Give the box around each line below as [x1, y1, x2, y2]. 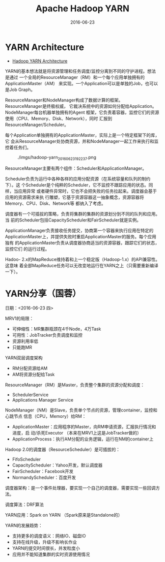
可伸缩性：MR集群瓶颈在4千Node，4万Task [12, 326, 102, 332]
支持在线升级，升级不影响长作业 [12, 539, 77, 545]
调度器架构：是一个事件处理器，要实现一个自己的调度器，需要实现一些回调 [5, 485, 156, 491]
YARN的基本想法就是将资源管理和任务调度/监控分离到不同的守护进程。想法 [5, 68, 156, 74]
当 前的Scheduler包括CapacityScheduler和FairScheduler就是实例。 [5, 217, 141, 223]
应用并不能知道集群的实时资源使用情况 [12, 552, 90, 558]
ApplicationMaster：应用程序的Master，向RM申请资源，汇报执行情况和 [12, 424, 156, 430]
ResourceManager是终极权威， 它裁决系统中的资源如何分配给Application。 [5, 103, 157, 109]
